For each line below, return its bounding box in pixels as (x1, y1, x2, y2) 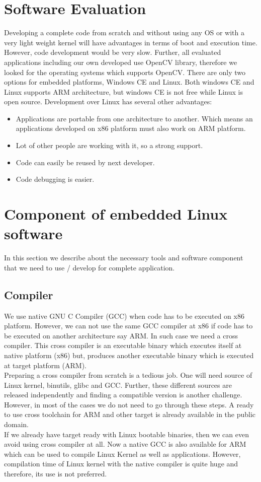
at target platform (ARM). (4, 360, 87, 370)
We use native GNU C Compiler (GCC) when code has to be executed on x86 (4, 310, 244, 321)
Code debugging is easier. (16, 174, 95, 184)
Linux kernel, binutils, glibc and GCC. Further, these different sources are (4, 379, 232, 390)
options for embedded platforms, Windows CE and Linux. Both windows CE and (4, 77, 254, 87)
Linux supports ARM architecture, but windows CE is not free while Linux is (4, 86, 243, 97)
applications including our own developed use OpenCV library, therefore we (4, 56, 237, 67)
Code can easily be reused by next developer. (16, 157, 155, 167)
